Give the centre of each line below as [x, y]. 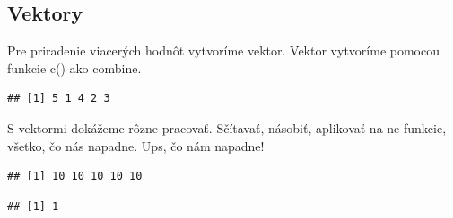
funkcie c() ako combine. [74, 67]
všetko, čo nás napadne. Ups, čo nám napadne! [136, 145]
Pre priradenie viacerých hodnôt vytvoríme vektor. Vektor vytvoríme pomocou [223, 50]
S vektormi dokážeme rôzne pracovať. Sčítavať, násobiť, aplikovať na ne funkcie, [227, 127]
